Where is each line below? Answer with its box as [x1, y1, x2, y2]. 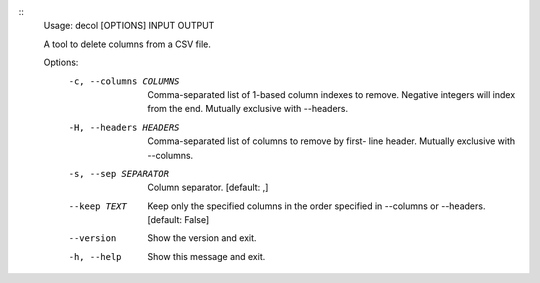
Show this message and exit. [147, 250, 266, 262]
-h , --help [68, 251, 122, 262]
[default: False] [147, 214, 210, 226]
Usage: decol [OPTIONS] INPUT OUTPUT [43, 20, 215, 32]
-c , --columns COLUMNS [68, 75, 180, 87]
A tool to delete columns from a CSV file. [43, 38, 212, 50]
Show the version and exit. [147, 232, 257, 244]
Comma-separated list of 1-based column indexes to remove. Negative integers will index [147, 88, 516, 100]
